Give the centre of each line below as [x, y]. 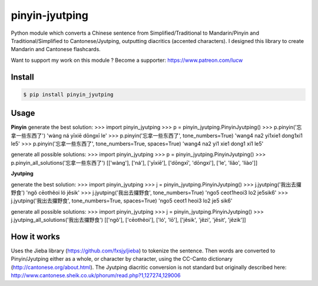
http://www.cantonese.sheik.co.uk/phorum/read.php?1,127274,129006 [96, 275]
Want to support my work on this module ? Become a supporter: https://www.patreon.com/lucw [127, 60]
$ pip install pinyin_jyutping [69, 94]
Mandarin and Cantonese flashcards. [56, 49]
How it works [35, 236]
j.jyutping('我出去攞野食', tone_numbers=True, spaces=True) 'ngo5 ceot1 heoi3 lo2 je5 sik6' [122, 201]
